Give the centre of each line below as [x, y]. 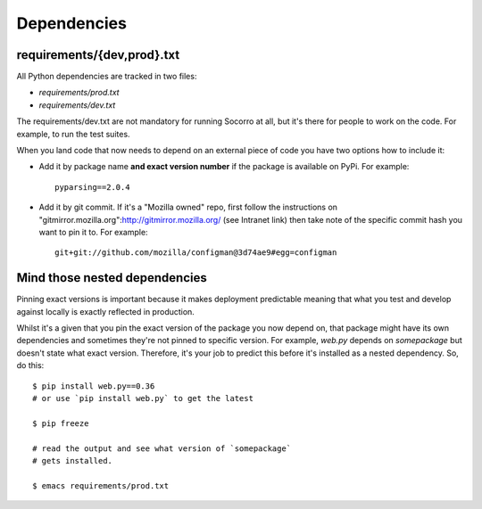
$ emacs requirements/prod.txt [101, 485]
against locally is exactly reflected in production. [106, 311]
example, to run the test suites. [73, 134]
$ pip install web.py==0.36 [94, 386]
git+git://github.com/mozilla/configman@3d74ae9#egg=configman [196, 253]
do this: [30, 365]
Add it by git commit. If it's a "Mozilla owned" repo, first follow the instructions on [188, 207]
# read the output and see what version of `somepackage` [162, 448]
